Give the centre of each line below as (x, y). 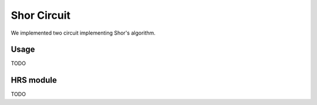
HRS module (34, 80)
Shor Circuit (41, 15)
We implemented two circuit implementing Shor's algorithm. (83, 33)
